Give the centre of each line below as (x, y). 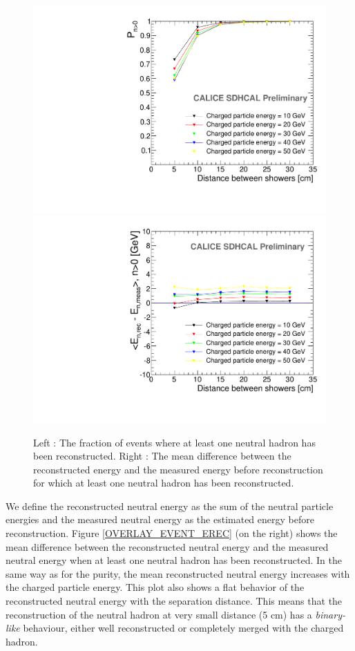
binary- (330, 614)
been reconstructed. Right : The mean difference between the (162, 456)
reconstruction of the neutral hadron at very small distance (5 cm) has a (159, 614)
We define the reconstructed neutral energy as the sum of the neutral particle (170, 506)
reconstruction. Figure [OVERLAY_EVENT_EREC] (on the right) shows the (172, 533)
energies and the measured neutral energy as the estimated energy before (160, 519)
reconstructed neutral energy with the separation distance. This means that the (174, 601)
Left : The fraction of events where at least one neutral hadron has (174, 442)
